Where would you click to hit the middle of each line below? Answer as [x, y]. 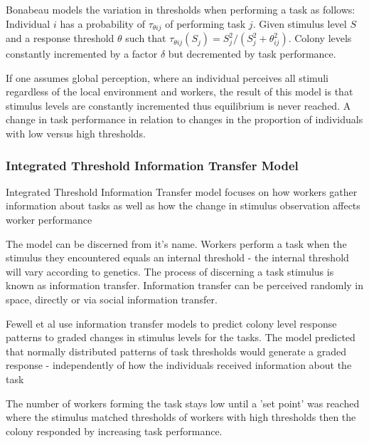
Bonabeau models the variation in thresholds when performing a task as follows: [181, 9]
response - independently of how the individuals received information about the [179, 365]
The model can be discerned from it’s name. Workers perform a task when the [176, 243]
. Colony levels [320, 38]
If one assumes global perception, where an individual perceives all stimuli [167, 77]
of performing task [205, 23]
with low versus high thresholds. [76, 134]
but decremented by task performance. [252, 54]
